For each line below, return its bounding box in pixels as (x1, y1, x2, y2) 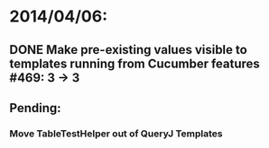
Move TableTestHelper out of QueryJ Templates (9, 127, 223, 140)
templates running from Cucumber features (9, 56, 260, 71)
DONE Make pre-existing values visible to (9, 42, 248, 57)
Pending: (9, 100, 61, 116)
